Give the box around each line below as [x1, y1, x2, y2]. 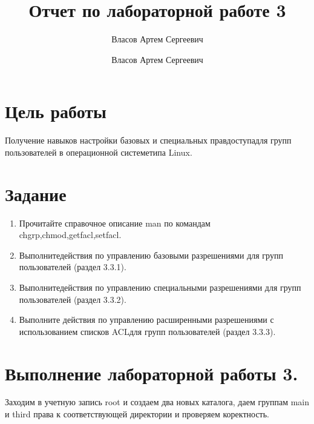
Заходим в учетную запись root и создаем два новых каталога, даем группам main [5, 396, 310, 408]
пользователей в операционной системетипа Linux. [5, 145, 192, 158]
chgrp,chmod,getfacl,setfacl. [19, 228, 122, 241]
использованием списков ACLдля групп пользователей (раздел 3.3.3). [19, 325, 276, 337]
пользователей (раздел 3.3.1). [19, 260, 126, 273]
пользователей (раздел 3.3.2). [19, 293, 126, 305]
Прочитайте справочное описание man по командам [19, 216, 211, 229]
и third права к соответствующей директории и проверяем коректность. [5, 408, 270, 420]
